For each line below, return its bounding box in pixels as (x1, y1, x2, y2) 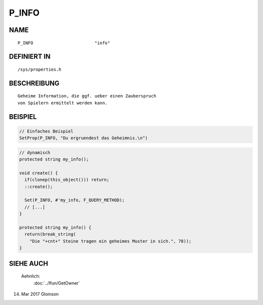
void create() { (19, 170, 58, 175)
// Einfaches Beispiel (19, 128, 74, 134)
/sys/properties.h (18, 66, 62, 72)
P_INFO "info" (18, 40, 111, 46)
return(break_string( (24, 231, 76, 237)
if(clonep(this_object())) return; (24, 177, 110, 183)
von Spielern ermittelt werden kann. (18, 100, 108, 106)
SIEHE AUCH (9, 259, 48, 267)
